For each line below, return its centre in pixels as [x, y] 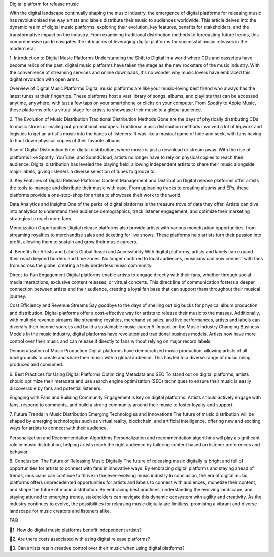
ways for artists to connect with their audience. [59, 428]
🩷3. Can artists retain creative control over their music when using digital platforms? [97, 548]
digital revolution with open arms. [44, 79]
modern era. [22, 49]
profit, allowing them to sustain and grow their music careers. [74, 242]
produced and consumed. [36, 365]
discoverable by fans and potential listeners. [56, 388]
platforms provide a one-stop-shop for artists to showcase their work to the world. [96, 195]
